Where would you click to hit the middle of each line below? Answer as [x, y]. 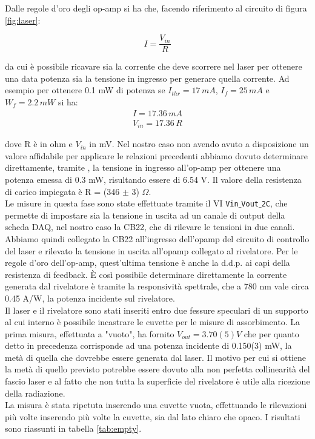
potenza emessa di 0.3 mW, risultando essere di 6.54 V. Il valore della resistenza [153, 179]
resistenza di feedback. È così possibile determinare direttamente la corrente [146, 274]
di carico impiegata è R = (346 [62, 191]
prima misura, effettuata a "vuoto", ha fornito [90, 333]
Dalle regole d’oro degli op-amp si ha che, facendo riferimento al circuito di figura [156, 8]
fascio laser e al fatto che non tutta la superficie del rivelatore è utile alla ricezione [157, 381]
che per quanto [271, 333]
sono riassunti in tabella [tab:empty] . [73, 428]
